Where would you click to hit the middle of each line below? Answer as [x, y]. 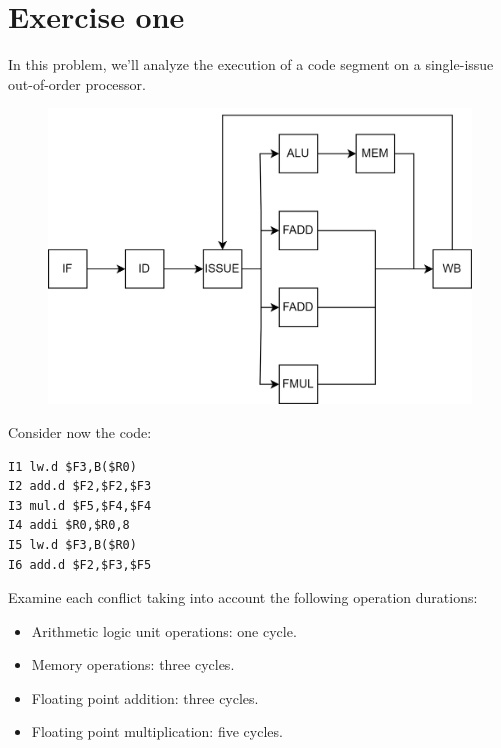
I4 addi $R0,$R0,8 [69, 525]
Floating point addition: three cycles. [145, 697]
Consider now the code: [80, 431]
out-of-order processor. [77, 83]
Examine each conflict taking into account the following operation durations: [243, 597]
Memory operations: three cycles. [133, 664]
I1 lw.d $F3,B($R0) [72, 466]
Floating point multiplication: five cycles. [157, 731]
